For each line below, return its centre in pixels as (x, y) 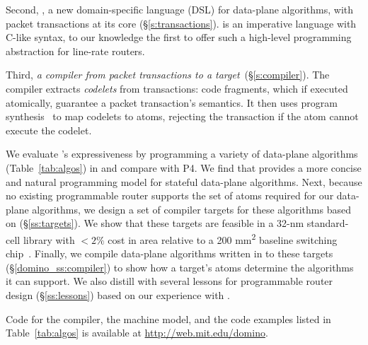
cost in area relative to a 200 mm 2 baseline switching (223, 238)
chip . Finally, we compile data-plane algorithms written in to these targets (169, 253)
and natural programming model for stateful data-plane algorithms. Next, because (184, 181)
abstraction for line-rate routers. (75, 51)
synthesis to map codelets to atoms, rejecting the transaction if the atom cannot (182, 116)
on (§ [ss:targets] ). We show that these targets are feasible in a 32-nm (155, 223)
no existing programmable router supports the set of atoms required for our (170, 195)
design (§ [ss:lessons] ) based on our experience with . (118, 294)
